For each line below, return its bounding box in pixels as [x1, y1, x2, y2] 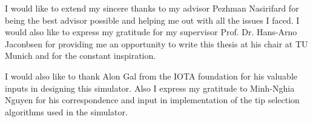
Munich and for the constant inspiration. [5, 49, 156, 62]
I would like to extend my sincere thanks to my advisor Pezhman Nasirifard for [5, 2, 299, 14]
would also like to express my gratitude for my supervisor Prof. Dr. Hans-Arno [5, 25, 297, 38]
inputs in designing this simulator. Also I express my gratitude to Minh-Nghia [5, 81, 295, 94]
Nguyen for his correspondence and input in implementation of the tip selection [5, 93, 300, 106]
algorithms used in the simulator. [5, 105, 128, 118]
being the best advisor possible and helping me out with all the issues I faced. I [5, 13, 300, 26]
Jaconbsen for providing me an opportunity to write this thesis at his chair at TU [5, 37, 308, 50]
